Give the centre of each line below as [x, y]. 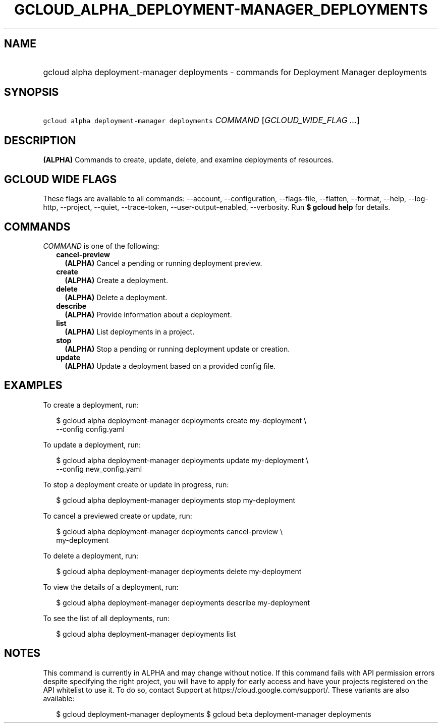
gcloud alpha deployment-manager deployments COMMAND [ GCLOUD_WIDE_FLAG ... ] [201, 120]
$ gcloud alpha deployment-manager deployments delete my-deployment [179, 571]
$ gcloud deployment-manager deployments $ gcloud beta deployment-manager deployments [214, 714]
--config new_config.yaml [99, 469]
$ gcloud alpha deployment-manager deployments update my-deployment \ [182, 460]
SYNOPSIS [32, 92]
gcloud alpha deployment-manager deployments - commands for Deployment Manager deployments [235, 72]
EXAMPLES [33, 385]
